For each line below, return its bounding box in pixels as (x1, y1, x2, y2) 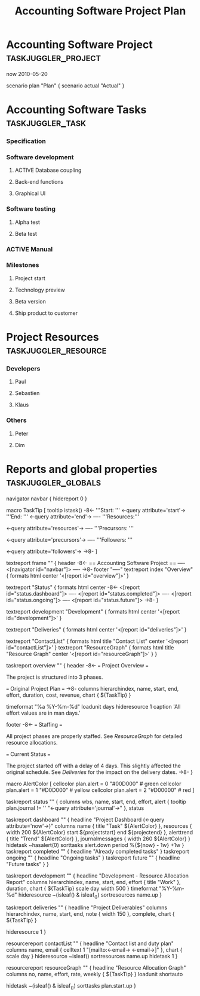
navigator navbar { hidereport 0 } (6, 495, 88, 502)
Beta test (14, 230, 38, 237)
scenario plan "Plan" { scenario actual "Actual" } (6, 82, 125, 89)
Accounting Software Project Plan (14, 4, 186, 18)
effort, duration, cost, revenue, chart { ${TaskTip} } (6, 691, 131, 699)
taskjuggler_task (6, 116, 87, 129)
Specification (6, 137, 46, 145)
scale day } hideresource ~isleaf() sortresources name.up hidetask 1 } (6, 953, 178, 960)
